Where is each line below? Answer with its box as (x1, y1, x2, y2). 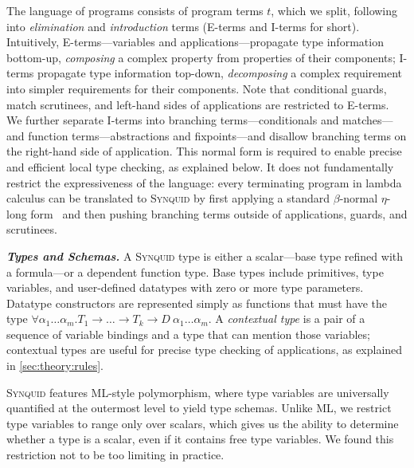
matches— (342, 112, 393, 128)
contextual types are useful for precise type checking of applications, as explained (6, 341, 403, 358)
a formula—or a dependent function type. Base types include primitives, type (6, 263, 384, 280)
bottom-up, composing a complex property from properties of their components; (6, 49, 396, 65)
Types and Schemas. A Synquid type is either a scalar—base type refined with (6, 247, 404, 264)
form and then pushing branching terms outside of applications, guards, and (30, 205, 408, 222)
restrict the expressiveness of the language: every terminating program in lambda (6, 174, 402, 191)
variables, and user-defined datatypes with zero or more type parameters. (6, 279, 364, 296)
